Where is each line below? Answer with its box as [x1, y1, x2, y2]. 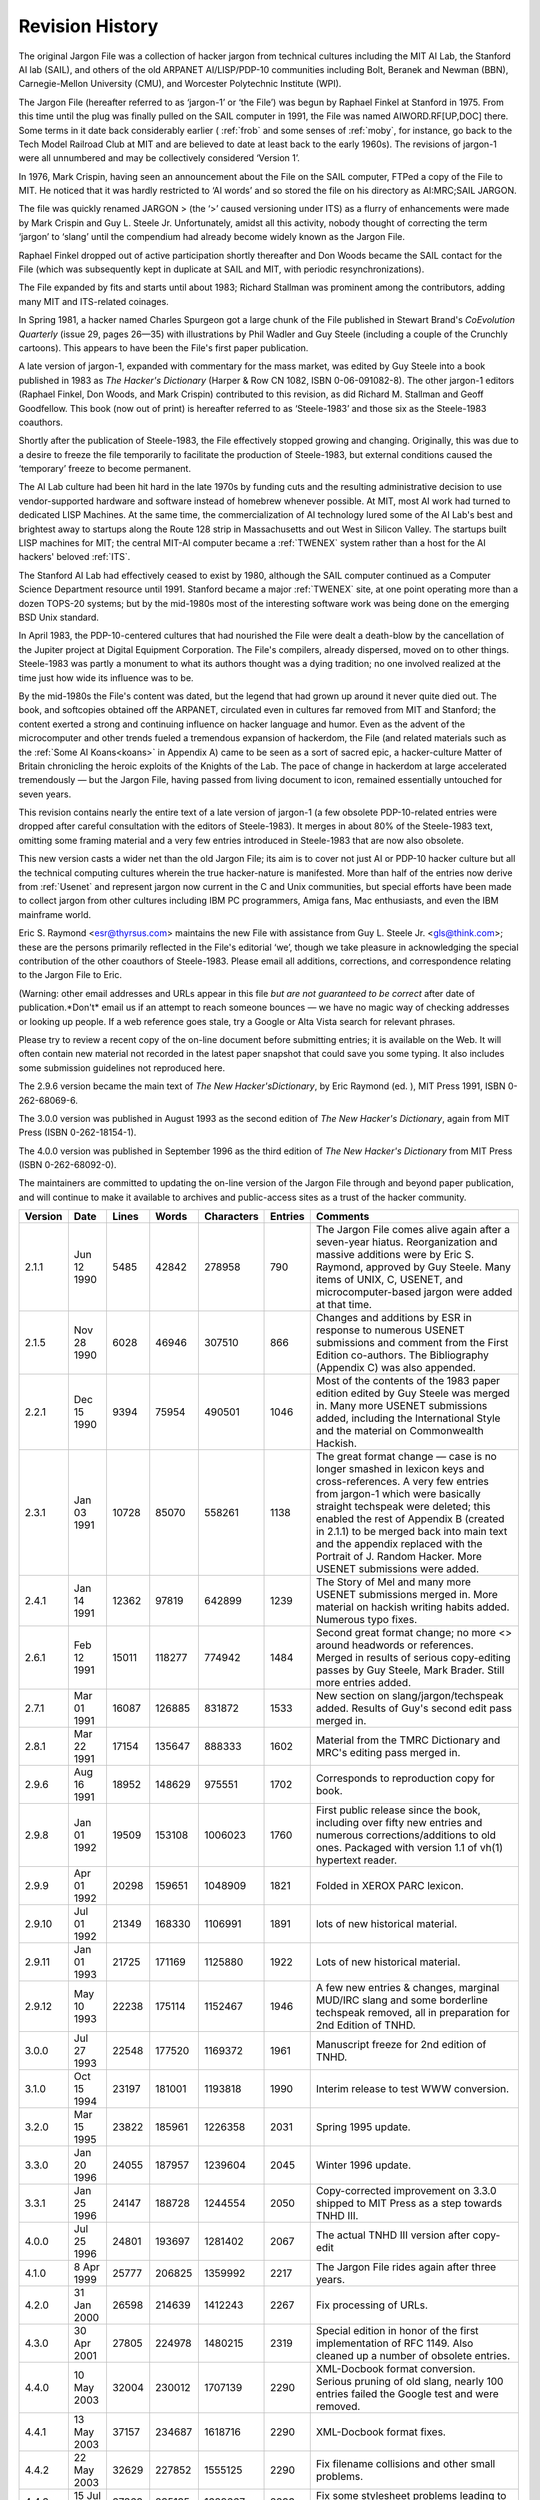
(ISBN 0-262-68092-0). [18, 1159, 117, 1171]
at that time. [315, 1298, 372, 1312]
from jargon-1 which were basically [315, 1487, 481, 1501]
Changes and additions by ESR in [315, 1311, 472, 1325]
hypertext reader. [315, 1853, 398, 1867]
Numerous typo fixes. [315, 1613, 418, 1627]
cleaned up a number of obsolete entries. [315, 2349, 511, 2363]
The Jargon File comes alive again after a [315, 1223, 510, 1237]
